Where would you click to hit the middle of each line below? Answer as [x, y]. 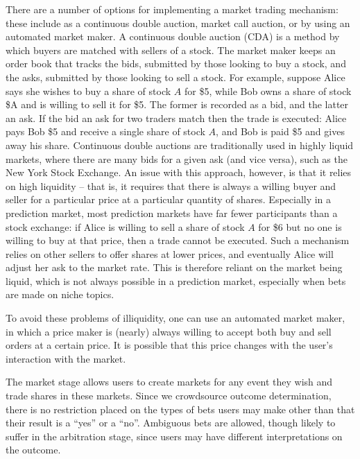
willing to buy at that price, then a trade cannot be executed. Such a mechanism [178, 240]
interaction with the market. [66, 358]
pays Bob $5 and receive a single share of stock [105, 131]
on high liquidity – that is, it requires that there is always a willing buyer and [171, 185]
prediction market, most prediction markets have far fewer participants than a [172, 213]
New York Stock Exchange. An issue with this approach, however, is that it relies [179, 172]
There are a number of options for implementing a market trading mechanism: [172, 9]
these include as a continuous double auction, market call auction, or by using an [178, 23]
